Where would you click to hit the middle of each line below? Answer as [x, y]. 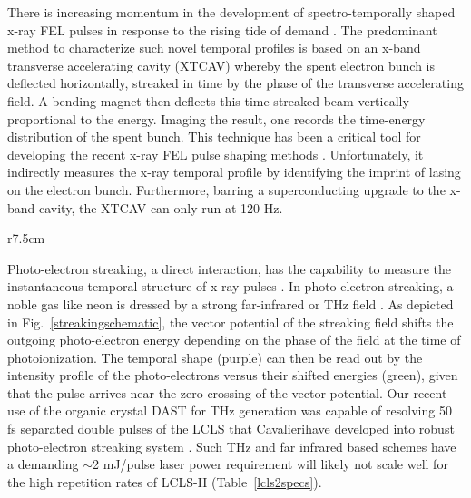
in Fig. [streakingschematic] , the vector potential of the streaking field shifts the [231, 322]
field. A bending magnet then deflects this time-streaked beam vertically [208, 100]
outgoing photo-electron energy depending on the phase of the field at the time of [234, 340]
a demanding [43, 464]
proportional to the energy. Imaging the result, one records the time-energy [216, 118]
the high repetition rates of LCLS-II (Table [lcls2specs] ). [165, 481]
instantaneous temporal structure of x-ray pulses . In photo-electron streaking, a [231, 286]
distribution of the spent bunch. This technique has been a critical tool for [214, 137]
